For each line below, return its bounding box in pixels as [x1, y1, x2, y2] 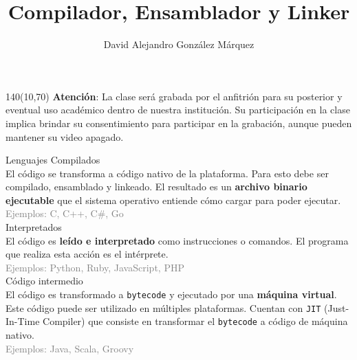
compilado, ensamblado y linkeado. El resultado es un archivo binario [6, 179, 307, 194]
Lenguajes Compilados [6, 153, 100, 167]
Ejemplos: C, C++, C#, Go [6, 206, 124, 221]
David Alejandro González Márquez [103, 37, 255, 52]
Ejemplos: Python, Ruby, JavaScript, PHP [6, 260, 184, 274]
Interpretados [6, 220, 62, 234]
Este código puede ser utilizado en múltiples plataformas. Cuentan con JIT [6, 300, 321, 315]
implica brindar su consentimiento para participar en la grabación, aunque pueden [6, 115, 352, 130]
